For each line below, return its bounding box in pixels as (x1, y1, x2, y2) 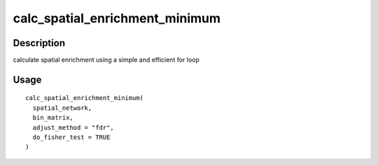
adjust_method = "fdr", (32, 123, 115, 131)
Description (13, 37, 66, 49)
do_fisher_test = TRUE (32, 134, 111, 141)
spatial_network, (32, 103, 92, 112)
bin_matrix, (32, 114, 73, 122)
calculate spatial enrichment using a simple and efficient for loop (13, 56, 199, 64)
